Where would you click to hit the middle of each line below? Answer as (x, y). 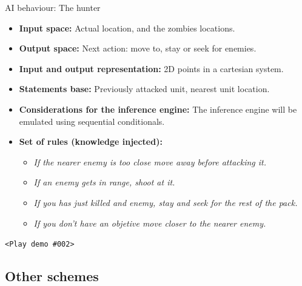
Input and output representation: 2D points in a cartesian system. (151, 68)
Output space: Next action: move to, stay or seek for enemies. (138, 48)
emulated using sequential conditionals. (92, 121)
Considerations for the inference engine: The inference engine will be (158, 109)
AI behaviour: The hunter (53, 7)
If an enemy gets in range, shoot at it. (104, 182)
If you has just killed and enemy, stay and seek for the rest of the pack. (166, 202)
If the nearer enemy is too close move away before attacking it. (150, 161)
